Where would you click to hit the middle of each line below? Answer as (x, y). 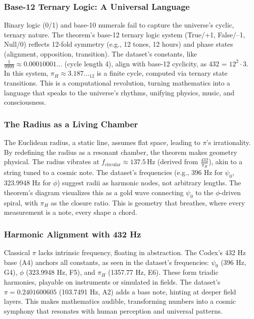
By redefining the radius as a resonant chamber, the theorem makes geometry (121, 152)
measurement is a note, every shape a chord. (71, 212)
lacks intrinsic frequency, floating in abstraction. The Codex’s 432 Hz (142, 252)
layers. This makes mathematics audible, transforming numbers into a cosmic (120, 301)
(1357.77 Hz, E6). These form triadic (163, 272)
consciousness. (25, 102)
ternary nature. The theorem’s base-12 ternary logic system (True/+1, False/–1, (125, 34)
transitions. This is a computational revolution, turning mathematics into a (117, 83)
